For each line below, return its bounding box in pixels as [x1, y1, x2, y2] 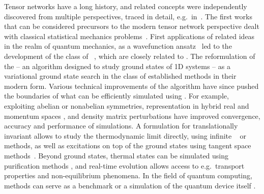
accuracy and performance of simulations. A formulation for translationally [4, 120, 238, 131]
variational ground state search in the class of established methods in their [4, 71, 237, 81]
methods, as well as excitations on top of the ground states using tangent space [4, 140, 251, 151]
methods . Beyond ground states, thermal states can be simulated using [4, 150, 229, 160]
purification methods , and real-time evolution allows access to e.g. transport [4, 160, 245, 171]
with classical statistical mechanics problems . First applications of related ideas [4, 30, 255, 41]
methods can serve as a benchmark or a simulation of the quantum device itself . [4, 180, 256, 190]
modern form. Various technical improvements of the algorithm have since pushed [4, 80, 259, 91]
